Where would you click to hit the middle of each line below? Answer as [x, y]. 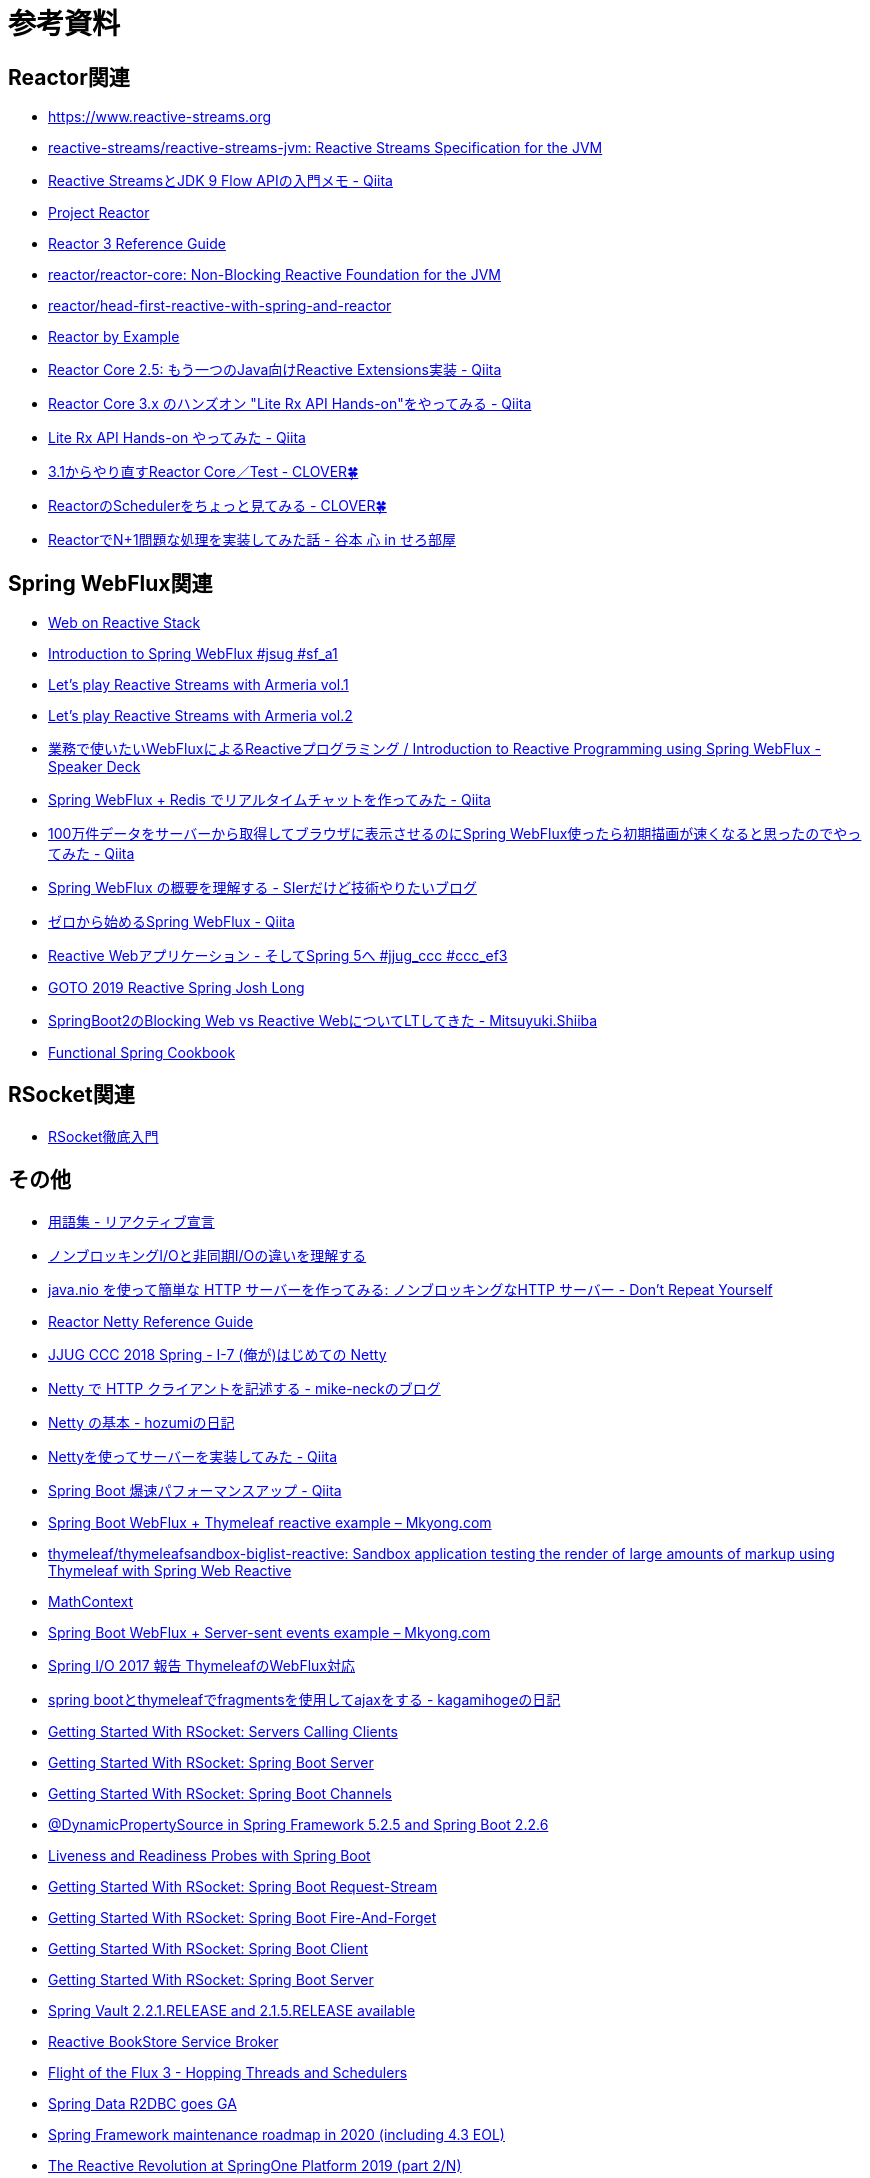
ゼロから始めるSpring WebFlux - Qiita [171, 922]
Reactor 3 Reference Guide [137, 244]
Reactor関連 [69, 77]
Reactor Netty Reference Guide [151, 1321]
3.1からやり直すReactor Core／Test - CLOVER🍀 [203, 472]
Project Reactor [99, 213]
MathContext [91, 1601]
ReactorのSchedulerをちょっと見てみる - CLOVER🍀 [217, 506]
